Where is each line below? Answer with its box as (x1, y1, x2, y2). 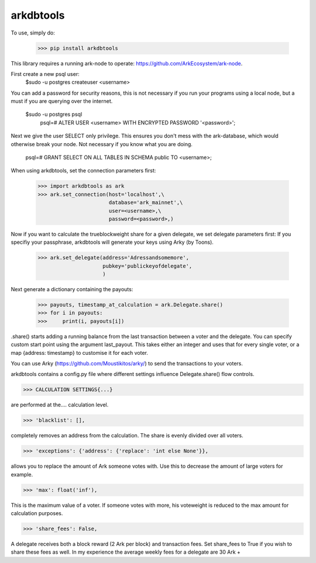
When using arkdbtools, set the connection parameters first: (11, 167, 156, 174)
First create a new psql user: (11, 70, 80, 77)
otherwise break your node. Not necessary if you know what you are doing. (11, 140, 193, 147)
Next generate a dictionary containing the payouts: (11, 286, 133, 293)
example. (11, 471, 33, 478)
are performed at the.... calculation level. (11, 401, 109, 409)
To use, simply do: (11, 29, 55, 36)
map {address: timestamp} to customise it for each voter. (11, 349, 149, 356)
